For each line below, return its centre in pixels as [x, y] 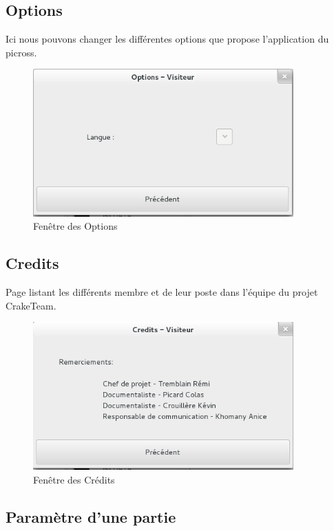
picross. [21, 52]
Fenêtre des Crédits [74, 479]
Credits [32, 263]
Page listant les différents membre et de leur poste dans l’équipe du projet [162, 292]
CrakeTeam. [31, 305]
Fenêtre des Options [75, 226]
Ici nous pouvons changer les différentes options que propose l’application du [167, 39]
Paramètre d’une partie [91, 516]
